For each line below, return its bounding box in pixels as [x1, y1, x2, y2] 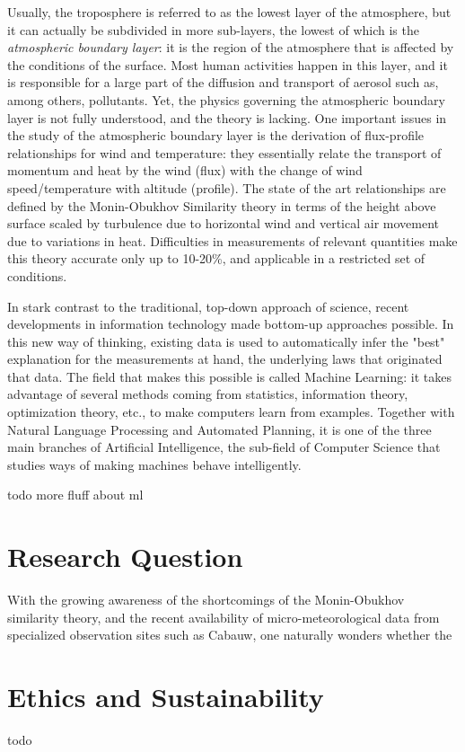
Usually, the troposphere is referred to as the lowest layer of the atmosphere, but [7, 3, 452, 21]
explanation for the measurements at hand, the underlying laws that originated [7, 349, 443, 368]
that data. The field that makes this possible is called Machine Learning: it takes [7, 367, 452, 385]
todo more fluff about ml [7, 485, 144, 504]
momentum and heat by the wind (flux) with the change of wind [7, 161, 363, 180]
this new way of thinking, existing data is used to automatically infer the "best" [7, 332, 445, 350]
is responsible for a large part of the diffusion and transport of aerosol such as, [7, 73, 439, 92]
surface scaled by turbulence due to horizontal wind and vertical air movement [7, 214, 440, 233]
